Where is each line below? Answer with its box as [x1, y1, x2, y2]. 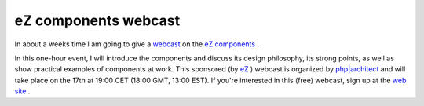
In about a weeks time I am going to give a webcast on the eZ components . [14, 39, 259, 49]
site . [14, 86, 31, 96]
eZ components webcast [14, 12, 181, 29]
